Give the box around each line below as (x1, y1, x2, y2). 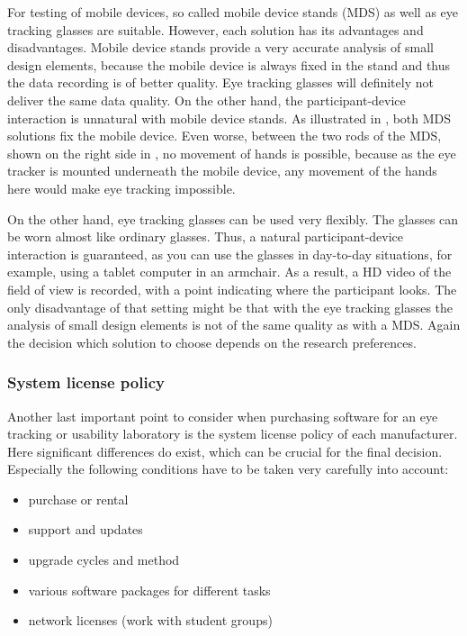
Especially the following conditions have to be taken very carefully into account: (7, 459, 449, 478)
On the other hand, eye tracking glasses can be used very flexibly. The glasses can (7, 209, 459, 228)
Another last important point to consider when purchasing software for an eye (7, 406, 438, 425)
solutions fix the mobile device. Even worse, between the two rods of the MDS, (7, 126, 442, 145)
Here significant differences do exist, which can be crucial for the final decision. (7, 441, 443, 460)
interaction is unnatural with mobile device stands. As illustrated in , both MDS (7, 108, 452, 127)
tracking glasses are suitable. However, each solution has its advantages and (7, 20, 424, 39)
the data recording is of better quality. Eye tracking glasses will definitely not (7, 73, 434, 92)
